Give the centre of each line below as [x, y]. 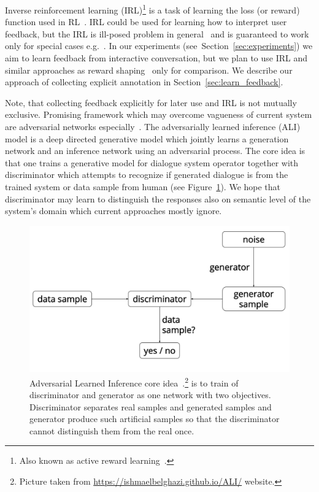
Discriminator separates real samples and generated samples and [151, 406]
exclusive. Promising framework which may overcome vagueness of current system [159, 114]
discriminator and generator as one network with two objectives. [150, 395]
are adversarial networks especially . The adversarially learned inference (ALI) [153, 126]
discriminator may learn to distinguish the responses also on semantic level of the [158, 198]
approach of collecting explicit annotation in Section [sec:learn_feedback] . [144, 82]
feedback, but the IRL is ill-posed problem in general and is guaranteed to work [157, 33]
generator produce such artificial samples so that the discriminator [155, 419]
